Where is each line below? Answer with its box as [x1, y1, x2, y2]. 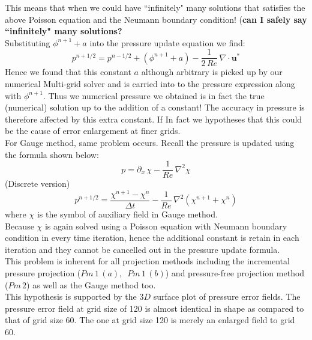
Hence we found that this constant [5, 65, 131, 78]
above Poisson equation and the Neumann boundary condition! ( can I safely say [5, 13, 307, 25]
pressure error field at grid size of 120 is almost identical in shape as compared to [5, 302, 304, 314]
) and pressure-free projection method [165, 266, 305, 279]
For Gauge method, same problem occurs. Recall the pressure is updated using [5, 136, 295, 148]
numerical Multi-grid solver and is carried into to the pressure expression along [5, 77, 295, 90]
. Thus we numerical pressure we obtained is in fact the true [43, 89, 265, 102]
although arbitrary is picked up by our [141, 65, 283, 78]
